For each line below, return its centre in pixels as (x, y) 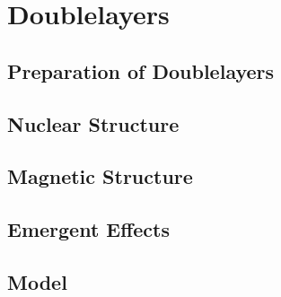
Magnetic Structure (100, 176)
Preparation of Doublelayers (141, 70)
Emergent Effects (89, 229)
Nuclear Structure (93, 123)
